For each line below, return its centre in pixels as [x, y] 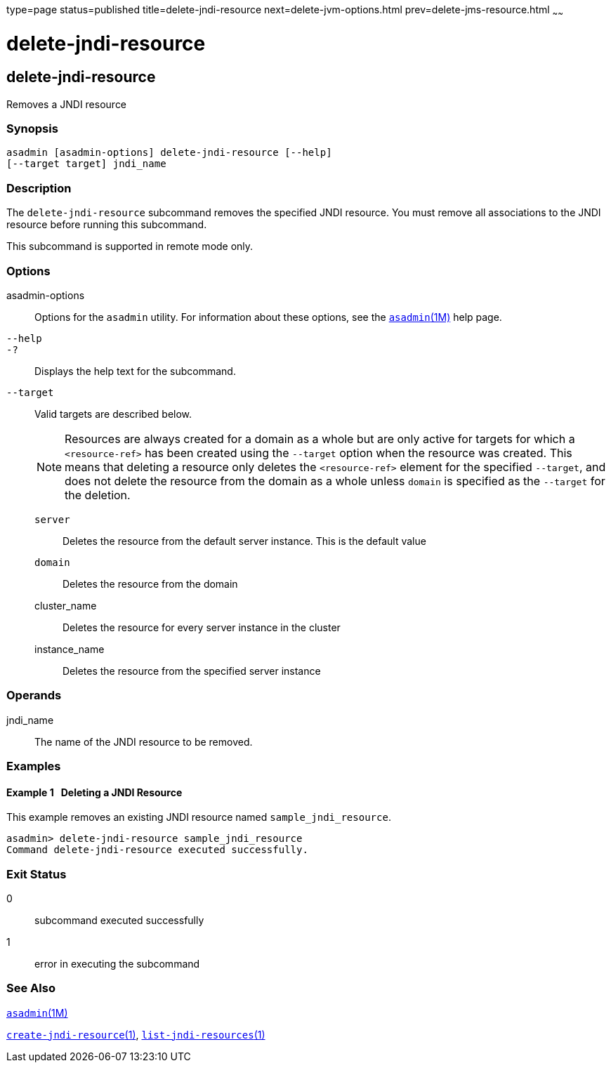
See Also [31, 988]
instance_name [70, 649]
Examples [34, 766]
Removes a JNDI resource [67, 104]
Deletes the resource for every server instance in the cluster [202, 627]
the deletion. [98, 495]
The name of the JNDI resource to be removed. [144, 741]
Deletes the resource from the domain [150, 584]
